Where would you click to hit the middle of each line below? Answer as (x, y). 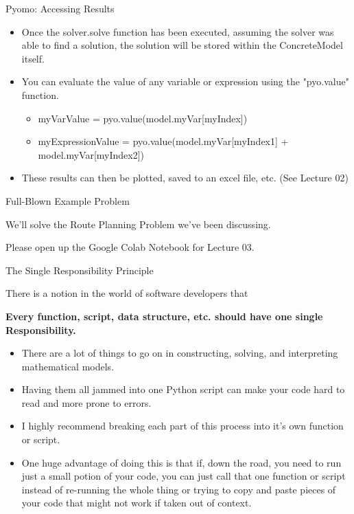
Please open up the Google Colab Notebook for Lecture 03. (130, 247)
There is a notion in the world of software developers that (127, 293)
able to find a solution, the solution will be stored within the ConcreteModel (182, 45)
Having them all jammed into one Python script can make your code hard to (183, 389)
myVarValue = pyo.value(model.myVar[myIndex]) (143, 118)
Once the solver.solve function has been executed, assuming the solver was (178, 31)
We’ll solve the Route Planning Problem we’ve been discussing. (138, 224)
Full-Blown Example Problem (68, 200)
